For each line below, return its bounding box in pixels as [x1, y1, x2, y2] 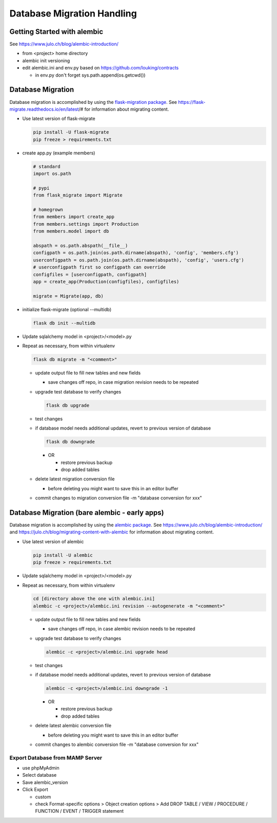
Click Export [22, 786, 48, 793]
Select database [22, 772, 57, 778]
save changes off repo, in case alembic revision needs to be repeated [48, 625, 195, 632]
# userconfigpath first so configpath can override [33, 264, 166, 270]
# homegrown [33, 207, 64, 212]
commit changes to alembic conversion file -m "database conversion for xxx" [35, 741, 199, 747]
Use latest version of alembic [22, 538, 84, 545]
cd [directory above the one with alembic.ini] [33, 596, 155, 602]
